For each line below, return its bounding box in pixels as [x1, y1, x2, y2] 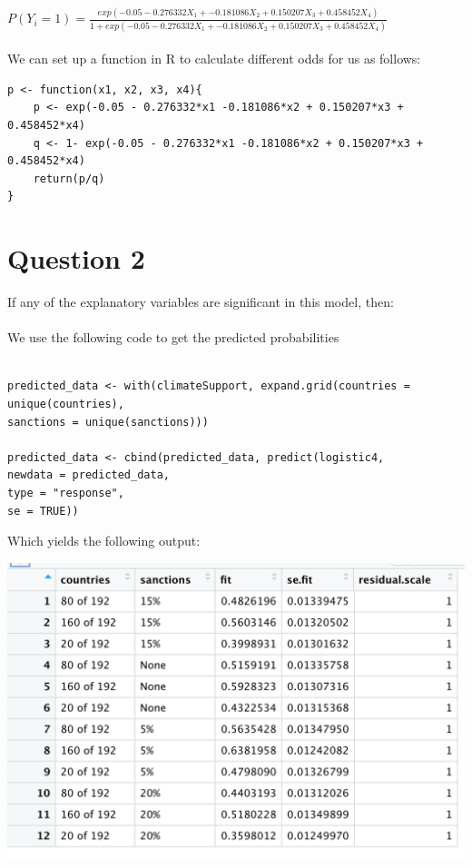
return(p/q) [33, 172, 105, 185]
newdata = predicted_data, [7, 469, 170, 482]
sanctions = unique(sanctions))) [7, 415, 209, 429]
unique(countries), [7, 398, 124, 411]
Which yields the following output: [7, 531, 201, 550]
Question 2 [7, 240, 145, 277]
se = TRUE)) [7, 504, 79, 518]
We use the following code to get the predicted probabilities [7, 328, 339, 347]
